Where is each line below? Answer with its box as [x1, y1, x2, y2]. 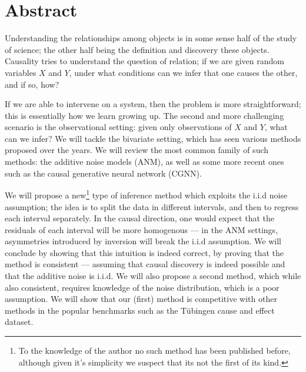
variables [5, 66, 36, 78]
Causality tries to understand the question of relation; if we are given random [5, 55, 284, 67]
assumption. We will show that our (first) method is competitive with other [5, 293, 277, 305]
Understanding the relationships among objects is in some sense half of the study [5, 32, 297, 44]
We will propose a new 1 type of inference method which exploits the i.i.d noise [5, 187, 288, 201]
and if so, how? [5, 78, 59, 90]
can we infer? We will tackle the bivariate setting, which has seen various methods [5, 132, 301, 144]
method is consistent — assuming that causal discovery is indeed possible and [5, 258, 285, 270]
